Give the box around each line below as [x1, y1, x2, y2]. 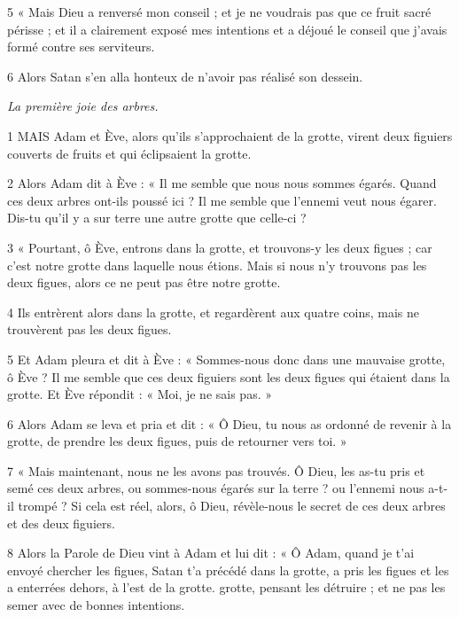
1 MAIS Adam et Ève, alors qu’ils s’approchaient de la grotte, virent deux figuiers [7, 126, 453, 144]
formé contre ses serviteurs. [7, 37, 155, 56]
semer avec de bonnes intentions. [7, 596, 185, 614]
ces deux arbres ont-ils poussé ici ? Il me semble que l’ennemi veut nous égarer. [7, 191, 437, 209]
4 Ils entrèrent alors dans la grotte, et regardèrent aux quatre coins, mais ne [7, 302, 419, 321]
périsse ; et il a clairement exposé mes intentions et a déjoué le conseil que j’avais [7, 20, 447, 38]
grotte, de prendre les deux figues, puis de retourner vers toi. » [7, 432, 347, 450]
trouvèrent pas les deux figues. [7, 320, 172, 339]
